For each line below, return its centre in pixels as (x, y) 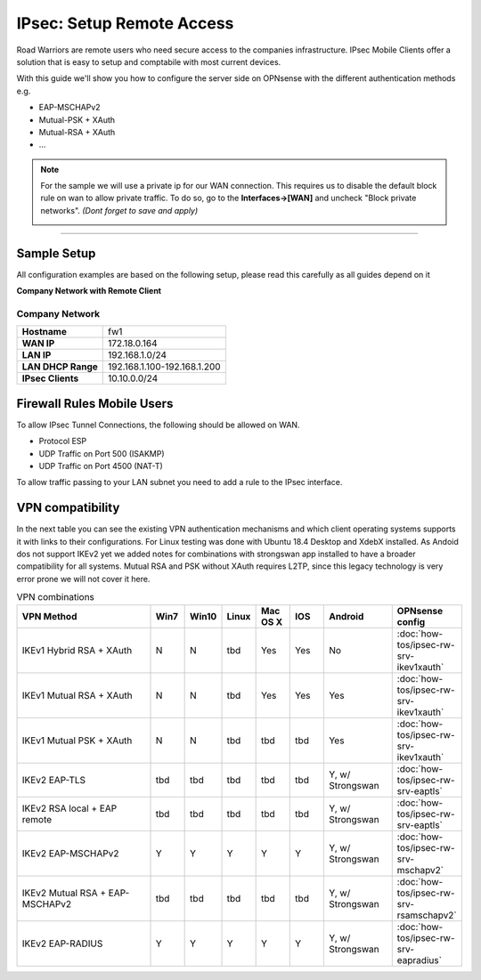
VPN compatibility (68, 508)
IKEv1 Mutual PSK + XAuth (77, 741)
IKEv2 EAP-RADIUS (62, 944)
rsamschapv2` (427, 915)
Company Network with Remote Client (89, 291)
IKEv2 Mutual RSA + (64, 893)
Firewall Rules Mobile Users (95, 404)
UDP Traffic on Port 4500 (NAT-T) (101, 466)
